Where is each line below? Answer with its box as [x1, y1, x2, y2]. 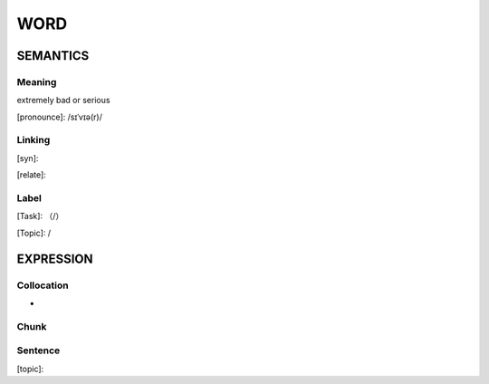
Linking [16, 134, 51, 147]
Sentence [16, 344, 61, 357]
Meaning [16, 75, 57, 88]
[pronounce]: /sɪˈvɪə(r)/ [16, 111, 103, 122]
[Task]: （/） [16, 211, 64, 222]
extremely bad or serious [16, 95, 110, 106]
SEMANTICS [16, 48, 90, 63]
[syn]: [16, 152, 39, 163]
